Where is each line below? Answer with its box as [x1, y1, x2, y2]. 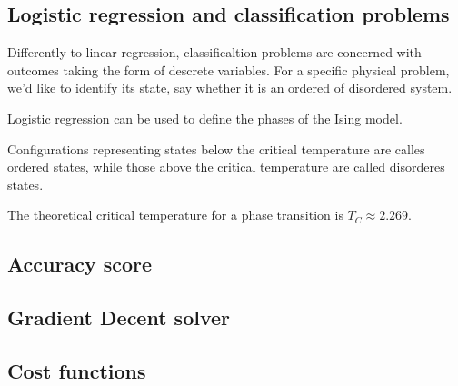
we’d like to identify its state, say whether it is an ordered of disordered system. [7, 78, 453, 97]
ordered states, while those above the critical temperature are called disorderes [7, 157, 445, 176]
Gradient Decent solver [7, 303, 231, 332]
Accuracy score [7, 250, 153, 278]
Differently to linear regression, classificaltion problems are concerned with [7, 43, 422, 62]
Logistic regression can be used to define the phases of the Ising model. [7, 108, 403, 127]
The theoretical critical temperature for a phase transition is [7, 205, 343, 224]
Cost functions [7, 356, 146, 384]
